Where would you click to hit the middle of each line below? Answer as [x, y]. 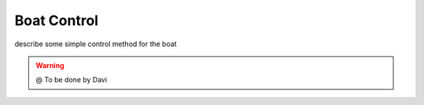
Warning [50, 65]
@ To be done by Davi [71, 80]
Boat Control [57, 20]
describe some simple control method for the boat [95, 44]
